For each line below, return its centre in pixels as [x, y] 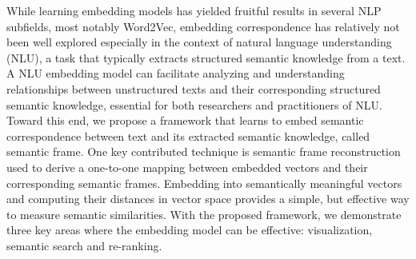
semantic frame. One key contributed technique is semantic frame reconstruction [204, 151]
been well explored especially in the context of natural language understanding [199, 42]
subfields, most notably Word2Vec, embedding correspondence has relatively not [203, 26]
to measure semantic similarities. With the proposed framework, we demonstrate [204, 214]
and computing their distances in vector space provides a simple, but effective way [208, 199]
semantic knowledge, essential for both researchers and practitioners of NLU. [194, 104]
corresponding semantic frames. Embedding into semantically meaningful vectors [204, 183]
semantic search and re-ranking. [84, 245]
